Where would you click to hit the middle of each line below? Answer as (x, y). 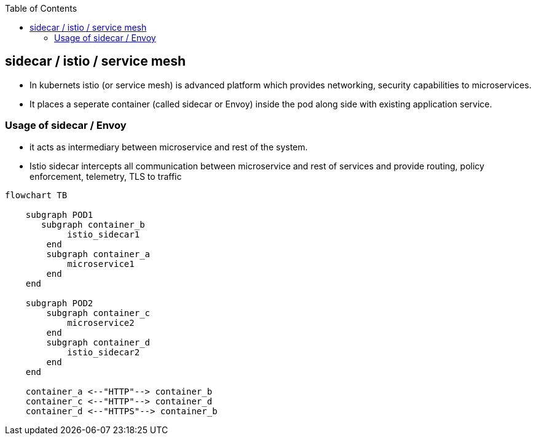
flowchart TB (36, 195)
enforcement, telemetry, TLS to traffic (106, 176)
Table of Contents (41, 8)
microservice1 (101, 264)
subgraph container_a (98, 254)
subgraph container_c (98, 313)
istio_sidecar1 (104, 234)
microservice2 (101, 322)
